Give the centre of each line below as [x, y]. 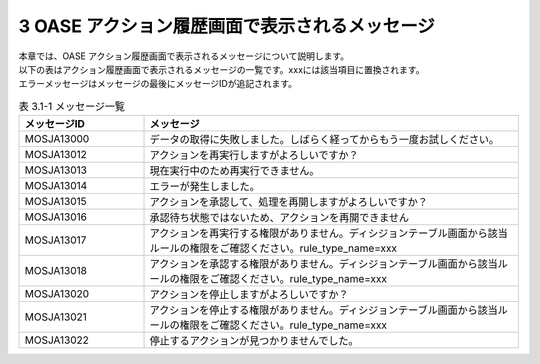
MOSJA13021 [55, 317]
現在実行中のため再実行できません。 [234, 171]
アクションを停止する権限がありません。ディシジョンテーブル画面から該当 [324, 310]
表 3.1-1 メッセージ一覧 [71, 106]
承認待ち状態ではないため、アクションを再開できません [279, 218]
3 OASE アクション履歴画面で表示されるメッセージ [226, 26]
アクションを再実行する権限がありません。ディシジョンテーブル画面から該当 [329, 233]
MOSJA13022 [57, 340]
